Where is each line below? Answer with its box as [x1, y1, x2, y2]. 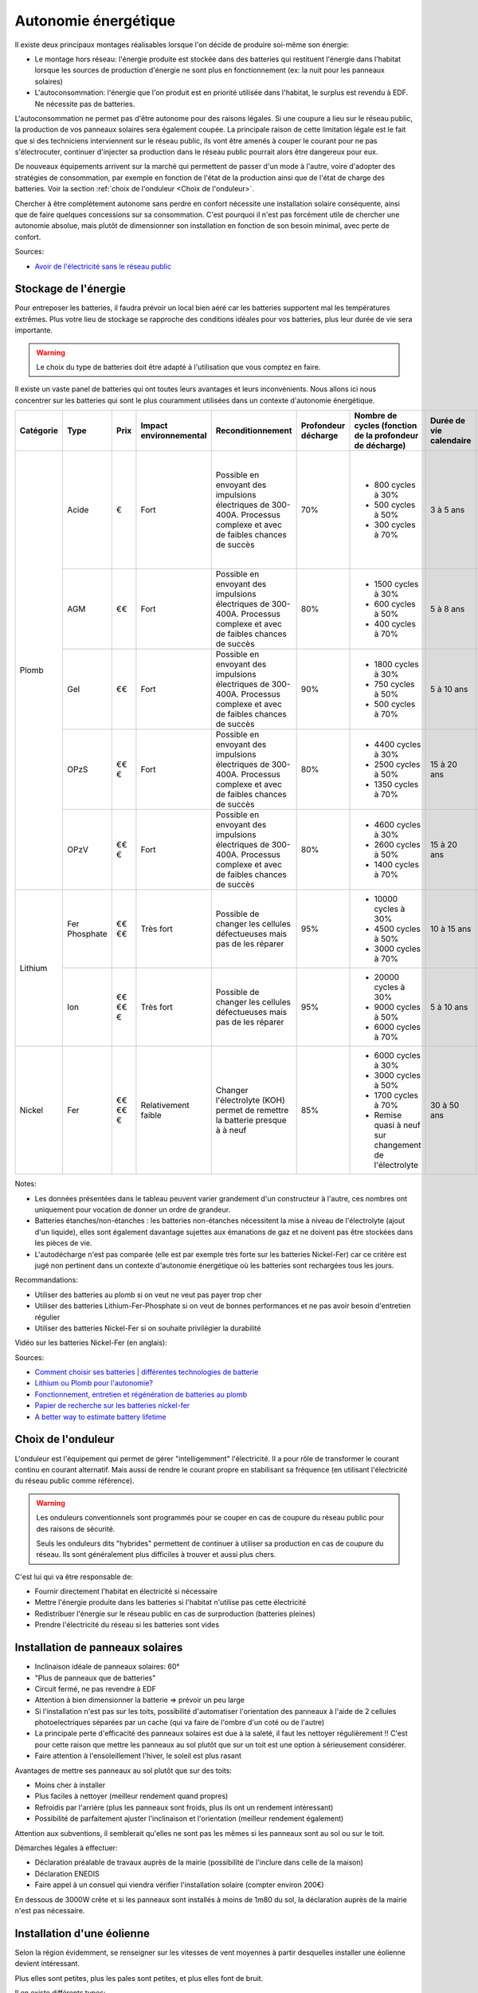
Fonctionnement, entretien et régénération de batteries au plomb [34, 1390, 248, 1399]
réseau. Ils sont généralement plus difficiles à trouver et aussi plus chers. [36, 1550, 276, 1559]
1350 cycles [374, 779, 419, 790]
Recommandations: [14, 1276, 79, 1285]
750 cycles [374, 678, 415, 690]
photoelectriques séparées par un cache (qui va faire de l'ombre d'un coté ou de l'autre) [34, 1718, 325, 1728]
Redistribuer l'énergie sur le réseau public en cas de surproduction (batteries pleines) [34, 1609, 316, 1618]
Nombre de [354, 411, 398, 422]
